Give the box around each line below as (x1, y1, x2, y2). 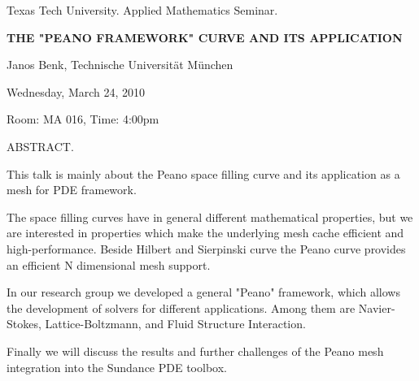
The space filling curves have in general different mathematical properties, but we (7, 208, 413, 225)
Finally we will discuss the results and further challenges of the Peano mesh (7, 342, 384, 359)
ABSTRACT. (7, 137, 74, 154)
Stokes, (7, 315, 41, 332)
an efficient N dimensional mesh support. (7, 256, 211, 273)
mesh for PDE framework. (7, 181, 137, 198)
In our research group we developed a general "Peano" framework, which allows (7, 284, 400, 301)
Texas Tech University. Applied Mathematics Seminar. (7, 2, 278, 18)
